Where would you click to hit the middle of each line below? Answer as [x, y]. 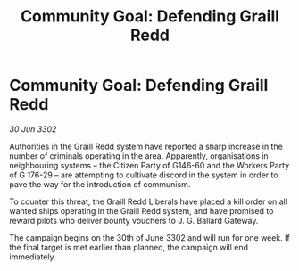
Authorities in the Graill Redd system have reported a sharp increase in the [146, 146]
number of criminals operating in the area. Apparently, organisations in [139, 156]
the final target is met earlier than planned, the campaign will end [129, 247]
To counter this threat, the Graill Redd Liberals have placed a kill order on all [149, 201]
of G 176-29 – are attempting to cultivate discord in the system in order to [144, 175]
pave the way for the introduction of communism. [100, 184]
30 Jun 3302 [33, 129]
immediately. [33, 257]
